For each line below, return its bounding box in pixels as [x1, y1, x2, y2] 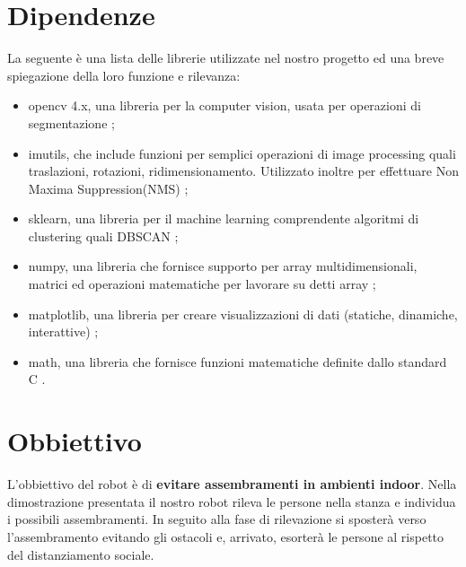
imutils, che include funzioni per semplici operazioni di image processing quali [28, 144, 456, 162]
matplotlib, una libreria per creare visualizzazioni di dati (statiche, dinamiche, [28, 304, 458, 323]
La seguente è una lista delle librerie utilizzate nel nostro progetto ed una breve [7, 48, 444, 67]
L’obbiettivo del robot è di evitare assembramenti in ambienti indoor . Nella [7, 475, 457, 493]
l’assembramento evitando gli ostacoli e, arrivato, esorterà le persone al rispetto [7, 527, 444, 545]
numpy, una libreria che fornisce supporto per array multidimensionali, [28, 257, 418, 275]
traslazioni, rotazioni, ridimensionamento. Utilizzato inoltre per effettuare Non [28, 161, 459, 180]
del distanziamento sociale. [7, 545, 154, 563]
